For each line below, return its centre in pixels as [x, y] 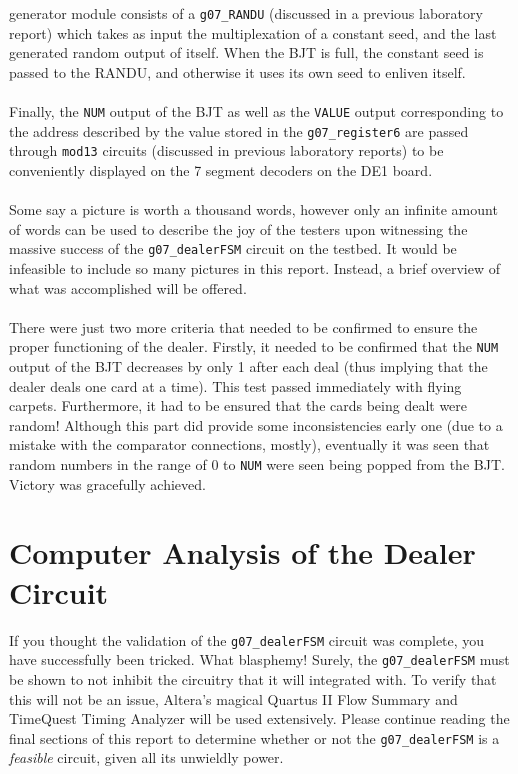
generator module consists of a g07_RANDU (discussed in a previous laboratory [246, 13]
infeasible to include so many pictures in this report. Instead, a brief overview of [254, 268]
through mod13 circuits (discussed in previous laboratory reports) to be [226, 150]
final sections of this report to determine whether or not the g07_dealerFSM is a [254, 737]
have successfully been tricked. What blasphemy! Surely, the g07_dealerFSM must [259, 659]
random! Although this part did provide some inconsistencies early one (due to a [256, 424]
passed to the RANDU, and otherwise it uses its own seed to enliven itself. [237, 71]
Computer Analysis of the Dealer [242, 552]
